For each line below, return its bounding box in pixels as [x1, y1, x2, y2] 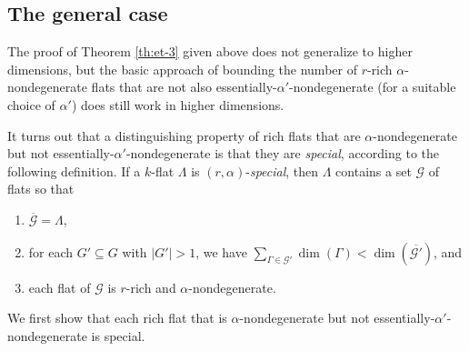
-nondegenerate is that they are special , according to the [125, 144, 439, 163]
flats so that [7, 179, 75, 198]
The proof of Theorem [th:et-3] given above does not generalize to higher [7, 42, 413, 61]
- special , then [245, 161, 319, 180]
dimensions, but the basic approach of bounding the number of [7, 59, 357, 78]
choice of [7, 95, 55, 114]
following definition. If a [7, 161, 141, 180]
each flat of [28, 277, 91, 296]
